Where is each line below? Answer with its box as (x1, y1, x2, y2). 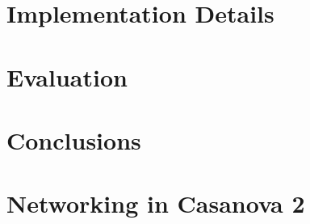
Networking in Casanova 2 (6, 187, 305, 220)
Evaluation (6, 60, 128, 93)
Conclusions (6, 123, 141, 156)
